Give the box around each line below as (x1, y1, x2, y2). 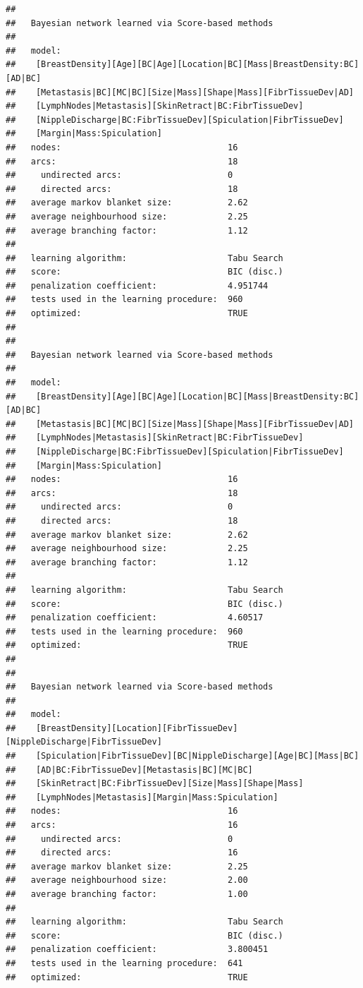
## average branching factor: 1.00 (6, 889, 248, 899)
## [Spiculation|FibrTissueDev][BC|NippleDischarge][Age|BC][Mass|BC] (6, 751, 359, 761)
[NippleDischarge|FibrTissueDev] (6, 737, 162, 747)
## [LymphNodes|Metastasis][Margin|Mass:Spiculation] (6, 792, 278, 802)
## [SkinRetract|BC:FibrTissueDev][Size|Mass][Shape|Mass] (6, 778, 304, 789)
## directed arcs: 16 (6, 848, 238, 858)
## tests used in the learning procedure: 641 (6, 958, 243, 968)
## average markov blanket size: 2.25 (6, 861, 248, 872)
